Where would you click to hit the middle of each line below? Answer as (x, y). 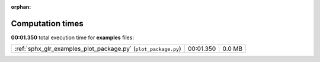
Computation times (47, 23)
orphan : (21, 7)
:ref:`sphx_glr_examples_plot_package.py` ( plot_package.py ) (98, 49)
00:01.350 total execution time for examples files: (73, 37)
